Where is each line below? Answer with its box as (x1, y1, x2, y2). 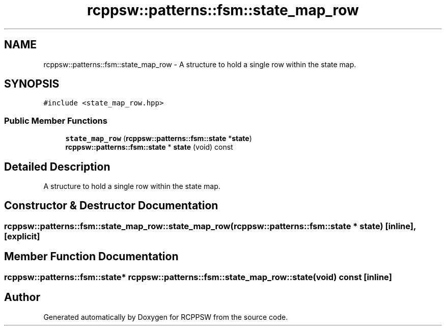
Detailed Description (4, 160, 110, 173)
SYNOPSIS (4, 77, 60, 91)
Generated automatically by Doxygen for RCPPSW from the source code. (43, 312, 288, 321)
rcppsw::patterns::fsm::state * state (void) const (65, 143, 233, 152)
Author (4, 291, 40, 304)
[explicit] (4, 231, 40, 241)
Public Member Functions (4, 115, 107, 126)
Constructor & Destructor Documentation (4, 199, 218, 212)
